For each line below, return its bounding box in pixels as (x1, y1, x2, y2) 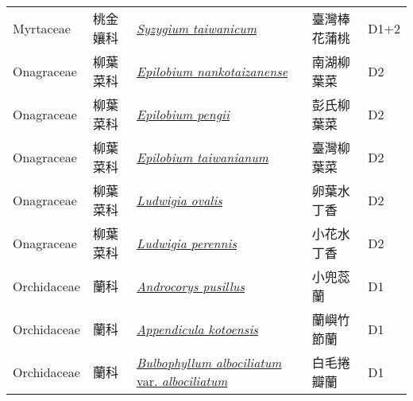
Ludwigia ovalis (137, 190, 222, 209)
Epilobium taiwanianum (137, 147, 268, 166)
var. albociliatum (137, 372, 228, 390)
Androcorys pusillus (137, 276, 245, 295)
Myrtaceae (13, 18, 71, 37)
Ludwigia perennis (137, 233, 237, 252)
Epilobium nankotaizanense (137, 61, 288, 80)
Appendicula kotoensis (137, 319, 258, 338)
